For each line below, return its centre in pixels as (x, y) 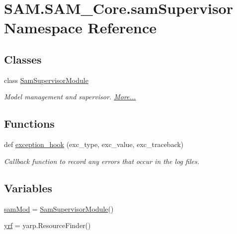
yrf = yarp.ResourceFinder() (47, 225)
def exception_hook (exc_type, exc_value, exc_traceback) (94, 144)
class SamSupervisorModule (46, 80)
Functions (29, 123)
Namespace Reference (80, 28)
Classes (23, 59)
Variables (28, 188)
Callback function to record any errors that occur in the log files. (102, 161)
